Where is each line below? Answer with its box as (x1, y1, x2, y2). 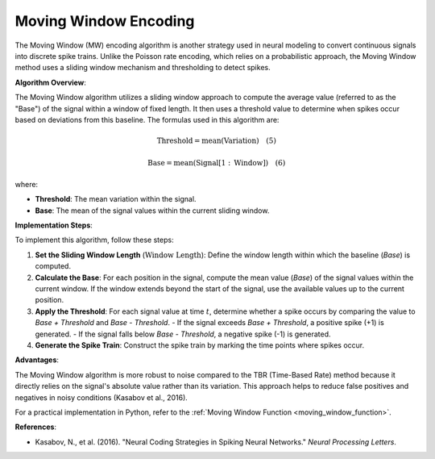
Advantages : (14, 355, 60, 365)
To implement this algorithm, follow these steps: (14, 235, 174, 245)
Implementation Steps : (14, 220, 93, 230)
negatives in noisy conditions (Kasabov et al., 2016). (14, 392, 188, 403)
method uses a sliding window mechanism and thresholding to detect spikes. (14, 63, 271, 73)
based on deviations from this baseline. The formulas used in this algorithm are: (14, 115, 280, 124)
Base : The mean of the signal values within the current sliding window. (35, 206, 270, 215)
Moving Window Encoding (14, 12, 195, 30)
